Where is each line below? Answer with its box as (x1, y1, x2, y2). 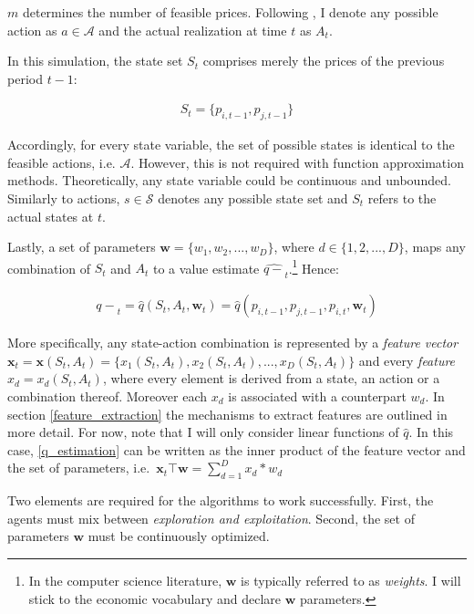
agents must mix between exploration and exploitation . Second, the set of (7, 508, 415, 527)
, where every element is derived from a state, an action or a (102, 369, 440, 388)
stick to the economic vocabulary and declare (28, 588, 282, 608)
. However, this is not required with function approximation (130, 152, 464, 172)
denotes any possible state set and (158, 188, 348, 207)
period (7, 68, 43, 88)
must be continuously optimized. (88, 526, 270, 546)
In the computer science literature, (28, 570, 222, 589)
